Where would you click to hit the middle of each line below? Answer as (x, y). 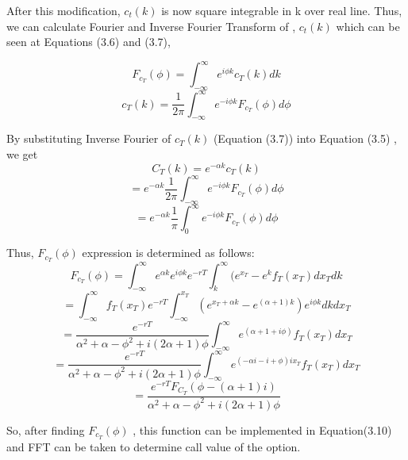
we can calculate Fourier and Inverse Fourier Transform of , (151, 26)
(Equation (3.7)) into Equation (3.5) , (305, 138)
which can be (368, 26)
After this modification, (64, 10)
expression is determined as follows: (168, 253)
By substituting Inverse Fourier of (89, 138)
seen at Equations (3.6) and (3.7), (89, 42)
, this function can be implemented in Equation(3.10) (262, 429)
